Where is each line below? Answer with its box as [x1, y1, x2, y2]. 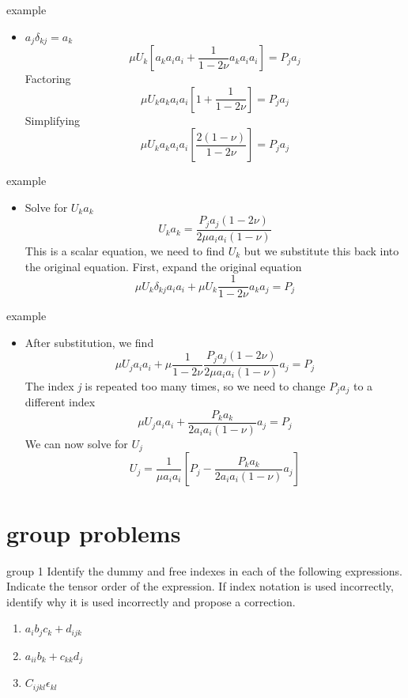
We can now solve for [25, 435, 128, 451]
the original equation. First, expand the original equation [25, 258, 302, 274]
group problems [6, 516, 181, 549]
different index [25, 394, 96, 410]
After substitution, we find [25, 334, 154, 350]
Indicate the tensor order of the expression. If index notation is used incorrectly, [6, 578, 394, 594]
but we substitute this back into [244, 242, 399, 258]
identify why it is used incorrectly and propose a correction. [6, 593, 296, 609]
